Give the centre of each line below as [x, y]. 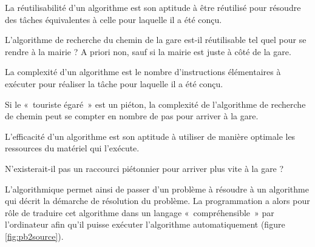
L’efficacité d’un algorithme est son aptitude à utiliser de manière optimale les [150, 136]
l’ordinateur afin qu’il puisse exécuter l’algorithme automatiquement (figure [145, 224]
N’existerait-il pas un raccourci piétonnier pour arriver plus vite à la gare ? [144, 168]
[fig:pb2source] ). [34, 236]
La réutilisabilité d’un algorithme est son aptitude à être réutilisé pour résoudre [153, 7]
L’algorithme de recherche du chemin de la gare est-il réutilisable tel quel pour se [156, 40]
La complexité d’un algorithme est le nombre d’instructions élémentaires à [143, 72]
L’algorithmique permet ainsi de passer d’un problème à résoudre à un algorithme [157, 189]
